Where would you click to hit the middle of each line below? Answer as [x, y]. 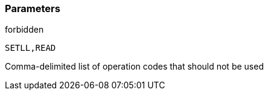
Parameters [33, 8]
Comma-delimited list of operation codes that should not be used [134, 67]
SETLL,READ [30, 48]
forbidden [24, 30]
